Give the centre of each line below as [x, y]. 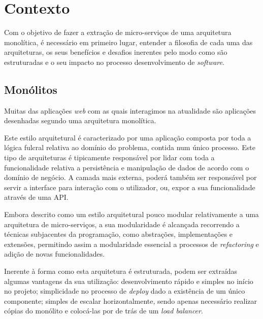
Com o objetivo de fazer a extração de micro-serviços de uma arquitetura [118, 32]
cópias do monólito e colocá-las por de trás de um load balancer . [104, 311]
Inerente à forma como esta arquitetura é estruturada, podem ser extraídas [121, 271]
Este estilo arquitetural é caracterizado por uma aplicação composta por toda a [128, 137]
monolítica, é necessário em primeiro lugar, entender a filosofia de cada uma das [128, 42]
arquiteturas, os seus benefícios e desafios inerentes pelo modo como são [116, 52]
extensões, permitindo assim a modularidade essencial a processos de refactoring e [131, 244]
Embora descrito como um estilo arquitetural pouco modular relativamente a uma [131, 214]
